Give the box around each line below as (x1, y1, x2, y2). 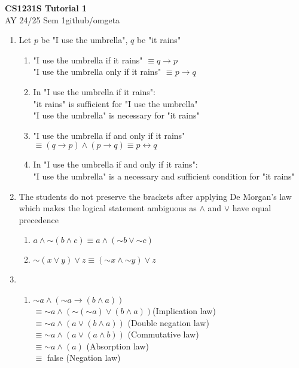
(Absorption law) (86, 339, 149, 352)
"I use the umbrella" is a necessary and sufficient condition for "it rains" (33, 169, 295, 182)
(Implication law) (152, 304, 216, 317)
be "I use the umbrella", (41, 34, 128, 46)
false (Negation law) (47, 351, 121, 364)
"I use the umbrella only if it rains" (33, 65, 161, 78)
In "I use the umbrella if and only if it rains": (33, 158, 198, 171)
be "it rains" (136, 34, 181, 46)
